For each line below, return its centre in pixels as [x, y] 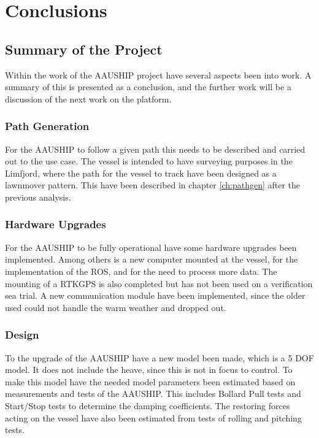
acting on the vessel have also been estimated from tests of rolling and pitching [153, 417]
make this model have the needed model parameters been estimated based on [150, 381]
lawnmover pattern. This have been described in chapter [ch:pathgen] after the [153, 185]
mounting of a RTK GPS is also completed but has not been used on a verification [159, 283]
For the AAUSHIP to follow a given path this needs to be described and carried [155, 149]
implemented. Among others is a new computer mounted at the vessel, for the [152, 259]
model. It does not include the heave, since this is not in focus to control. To [149, 370]
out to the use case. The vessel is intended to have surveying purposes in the [149, 161]
